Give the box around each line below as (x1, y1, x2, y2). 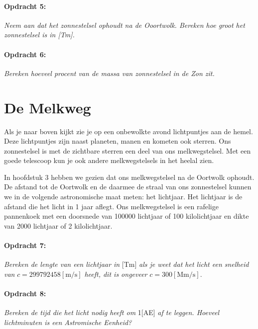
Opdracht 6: (4, 49, 46, 59)
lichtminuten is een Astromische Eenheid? (4, 317, 132, 327)
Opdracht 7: (4, 240, 46, 250)
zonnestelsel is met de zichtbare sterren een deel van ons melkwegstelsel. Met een (4, 145, 251, 156)
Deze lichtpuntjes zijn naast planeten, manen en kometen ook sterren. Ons (4, 136, 231, 146)
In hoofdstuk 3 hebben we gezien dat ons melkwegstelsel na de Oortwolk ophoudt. (4, 171, 255, 182)
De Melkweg (4, 97, 91, 117)
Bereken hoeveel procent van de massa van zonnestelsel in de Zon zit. (4, 68, 215, 78)
